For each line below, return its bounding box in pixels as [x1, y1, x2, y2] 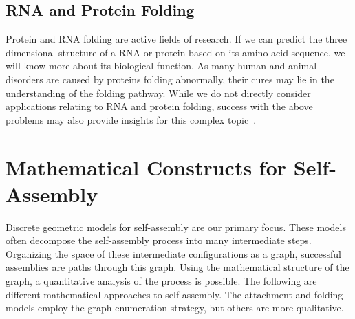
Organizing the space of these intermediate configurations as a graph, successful [6, 246, 341, 261]
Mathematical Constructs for [6, 153, 287, 181]
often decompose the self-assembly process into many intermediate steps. [6, 233, 312, 247]
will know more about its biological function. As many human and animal [6, 58, 317, 73]
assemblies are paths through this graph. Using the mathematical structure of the [6, 260, 349, 274]
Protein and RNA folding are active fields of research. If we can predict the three [6, 32, 347, 46]
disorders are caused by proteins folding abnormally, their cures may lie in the [6, 71, 334, 86]
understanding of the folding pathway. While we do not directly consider [6, 85, 311, 100]
